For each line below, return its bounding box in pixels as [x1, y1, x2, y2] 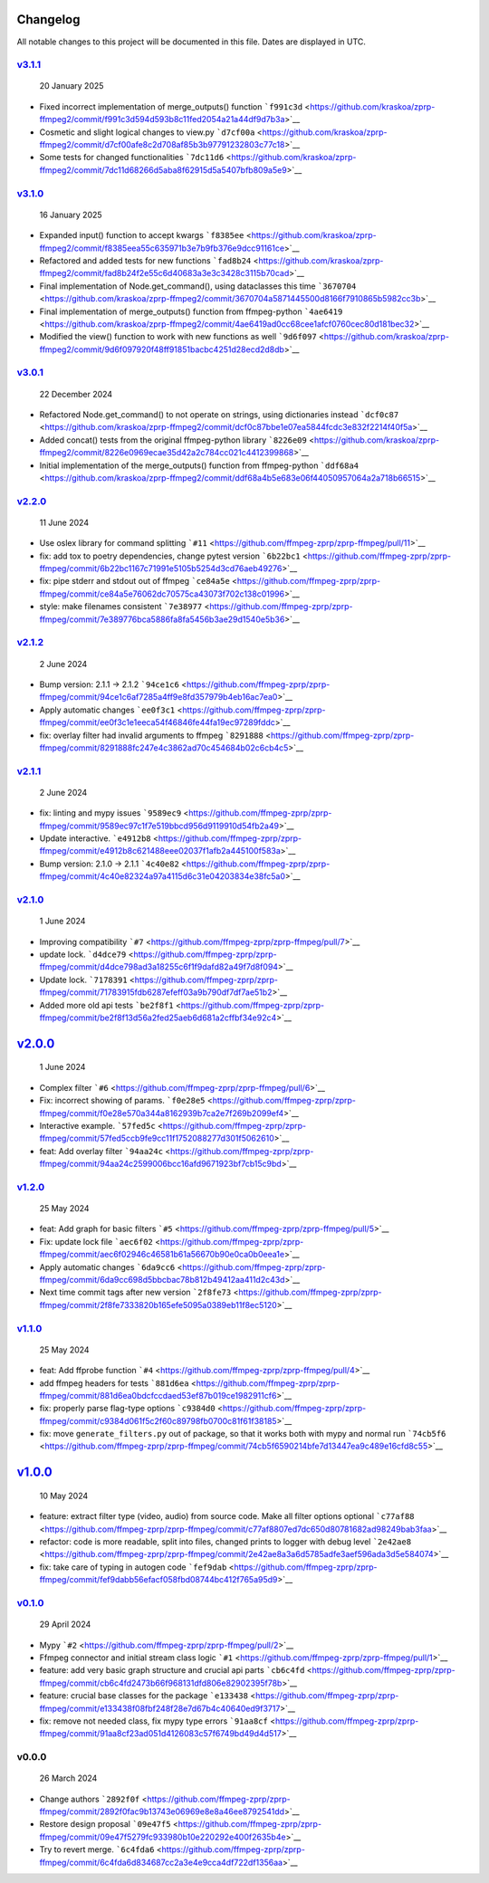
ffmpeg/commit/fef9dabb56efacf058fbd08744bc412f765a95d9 [39, 1574, 278, 1585]
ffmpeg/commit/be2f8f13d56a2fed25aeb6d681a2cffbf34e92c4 [39, 1012, 277, 1023]
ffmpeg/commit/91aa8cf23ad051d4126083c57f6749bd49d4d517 [39, 1728, 283, 1739]
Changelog [16, 12, 81, 27]
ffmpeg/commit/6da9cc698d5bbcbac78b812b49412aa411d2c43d [39, 1274, 285, 1285]
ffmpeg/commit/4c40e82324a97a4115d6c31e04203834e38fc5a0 [39, 871, 285, 882]
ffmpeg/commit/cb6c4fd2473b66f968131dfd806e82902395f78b [39, 1677, 283, 1688]
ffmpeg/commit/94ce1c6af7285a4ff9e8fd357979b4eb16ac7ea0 [39, 692, 278, 703]
